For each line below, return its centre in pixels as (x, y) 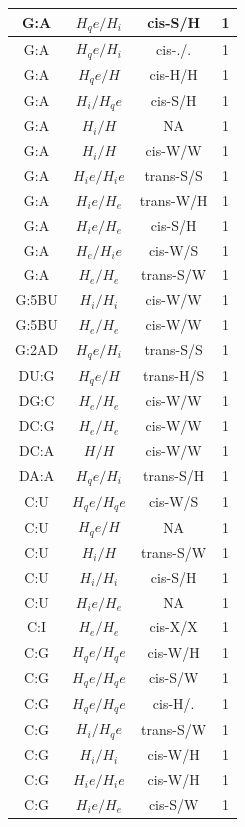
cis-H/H (173, 74)
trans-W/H (173, 199)
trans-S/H (174, 475)
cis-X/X (173, 626)
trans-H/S (174, 375)
